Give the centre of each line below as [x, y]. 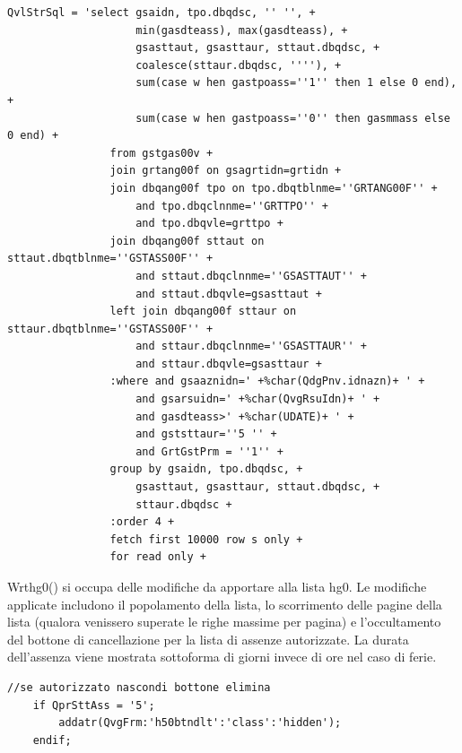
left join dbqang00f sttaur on [203, 312]
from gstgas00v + [161, 153]
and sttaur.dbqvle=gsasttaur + [229, 364]
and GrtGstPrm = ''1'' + [209, 451]
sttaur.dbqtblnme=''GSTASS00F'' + [110, 329]
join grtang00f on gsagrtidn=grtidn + [226, 171]
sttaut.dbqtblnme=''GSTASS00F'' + [110, 259]
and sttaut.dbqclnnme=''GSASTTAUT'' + [251, 276]
